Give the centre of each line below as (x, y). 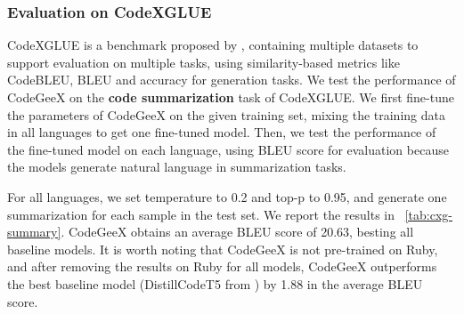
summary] (34, 232)
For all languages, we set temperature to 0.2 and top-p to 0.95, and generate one (227, 196)
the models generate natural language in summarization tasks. (177, 167)
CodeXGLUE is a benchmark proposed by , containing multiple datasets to (213, 45)
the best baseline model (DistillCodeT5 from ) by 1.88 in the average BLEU (215, 283)
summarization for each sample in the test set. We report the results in (201, 214)
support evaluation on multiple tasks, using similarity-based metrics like (204, 62)
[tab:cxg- (428, 214)
